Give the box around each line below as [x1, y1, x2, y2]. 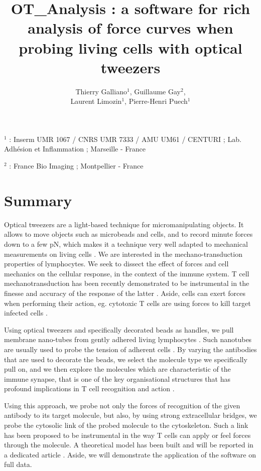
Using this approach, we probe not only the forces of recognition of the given [4, 400, 240, 410]
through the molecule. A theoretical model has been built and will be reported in [4, 439, 253, 450]
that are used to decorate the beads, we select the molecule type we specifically [4, 354, 247, 364]
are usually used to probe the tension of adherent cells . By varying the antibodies [4, 344, 257, 354]
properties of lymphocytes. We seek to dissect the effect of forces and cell [4, 258, 229, 269]
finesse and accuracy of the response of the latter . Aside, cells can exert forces [4, 287, 245, 298]
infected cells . [4, 307, 48, 318]
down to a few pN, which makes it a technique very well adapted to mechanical [4, 238, 248, 249]
